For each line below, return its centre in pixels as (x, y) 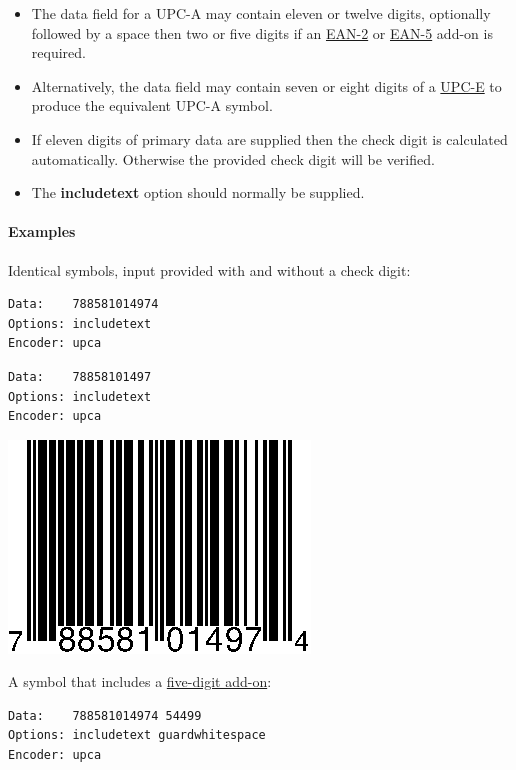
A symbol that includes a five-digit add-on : (140, 681)
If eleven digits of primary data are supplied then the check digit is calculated (269, 138)
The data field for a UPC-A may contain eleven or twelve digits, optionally (261, 13)
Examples (42, 231)
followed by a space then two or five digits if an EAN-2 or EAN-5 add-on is (262, 32)
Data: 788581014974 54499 (105, 715)
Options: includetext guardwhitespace (137, 735)
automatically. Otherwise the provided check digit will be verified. (233, 158)
